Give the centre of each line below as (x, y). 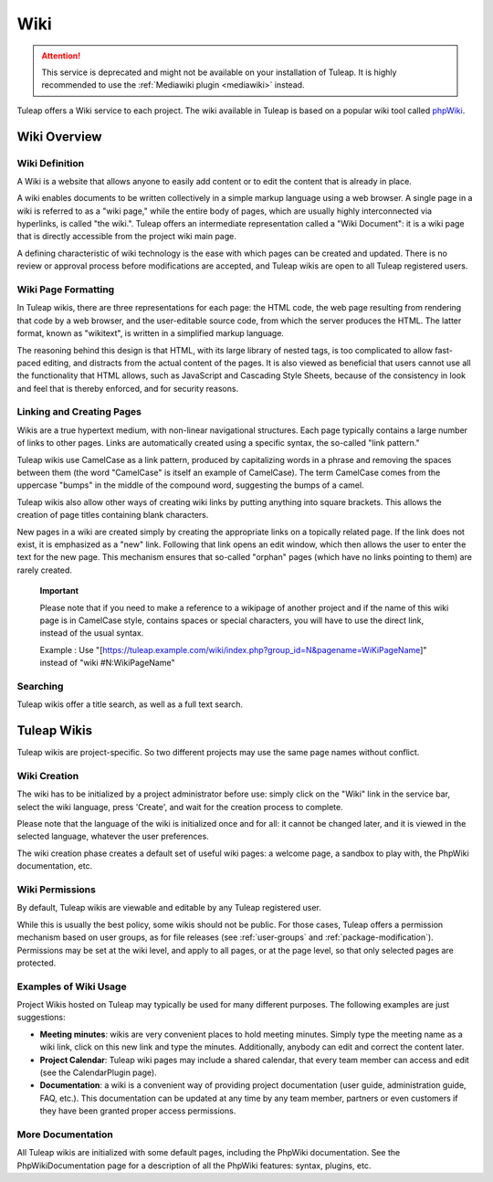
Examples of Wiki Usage (72, 987)
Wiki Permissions (56, 889)
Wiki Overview (59, 137)
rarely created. (45, 570)
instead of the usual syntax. (92, 633)
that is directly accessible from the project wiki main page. (126, 237)
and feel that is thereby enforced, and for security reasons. (128, 388)
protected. (37, 963)
